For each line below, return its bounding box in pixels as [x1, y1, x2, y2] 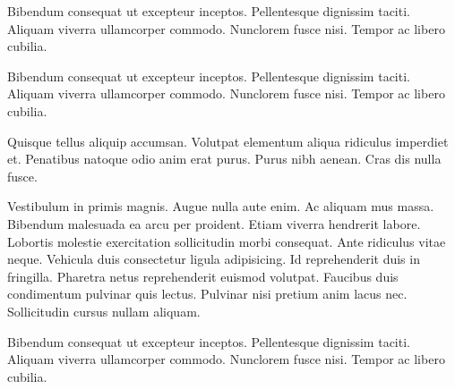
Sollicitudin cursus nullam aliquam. [7, 301, 201, 320]
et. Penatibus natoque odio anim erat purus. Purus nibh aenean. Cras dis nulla [7, 149, 442, 168]
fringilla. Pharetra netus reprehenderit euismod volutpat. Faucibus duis [7, 266, 399, 285]
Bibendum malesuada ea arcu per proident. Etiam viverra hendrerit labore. [7, 214, 421, 233]
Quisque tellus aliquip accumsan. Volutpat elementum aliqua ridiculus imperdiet [7, 131, 449, 150]
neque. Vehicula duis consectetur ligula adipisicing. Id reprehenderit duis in [7, 249, 420, 268]
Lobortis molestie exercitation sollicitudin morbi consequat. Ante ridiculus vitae [7, 232, 446, 250]
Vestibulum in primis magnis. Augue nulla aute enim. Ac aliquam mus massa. [7, 197, 434, 216]
